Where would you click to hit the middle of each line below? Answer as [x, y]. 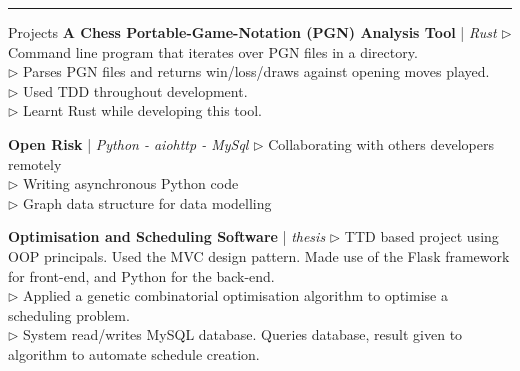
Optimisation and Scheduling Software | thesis [167, 236]
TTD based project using [421, 236]
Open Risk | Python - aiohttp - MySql [128, 143]
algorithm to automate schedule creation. [134, 353]
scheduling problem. [69, 314]
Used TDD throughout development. [135, 90]
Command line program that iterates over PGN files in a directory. [213, 51]
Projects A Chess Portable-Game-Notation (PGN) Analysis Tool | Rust [252, 32]
